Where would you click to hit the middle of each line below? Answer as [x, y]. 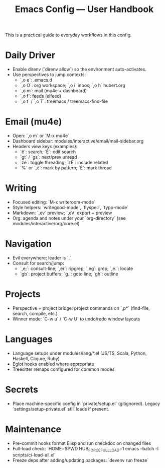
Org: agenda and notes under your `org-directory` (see [69, 218]
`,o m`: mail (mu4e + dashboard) [53, 91]
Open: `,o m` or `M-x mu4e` [41, 136]
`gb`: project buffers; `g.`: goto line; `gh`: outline [69, 274]
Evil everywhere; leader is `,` [42, 257]
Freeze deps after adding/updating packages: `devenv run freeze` [80, 460]
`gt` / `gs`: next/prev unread [48, 157]
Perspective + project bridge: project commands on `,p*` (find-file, [81, 308]
